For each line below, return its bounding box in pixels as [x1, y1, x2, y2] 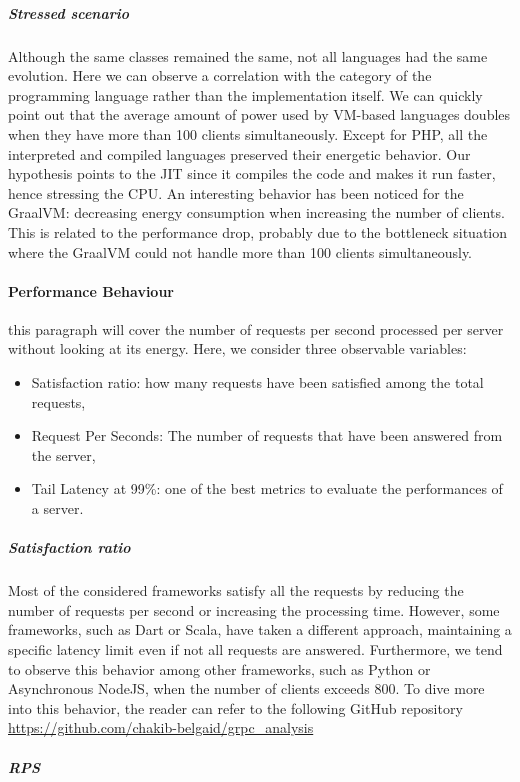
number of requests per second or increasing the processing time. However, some [8, 599, 500, 620]
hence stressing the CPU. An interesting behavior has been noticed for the [8, 182, 464, 203]
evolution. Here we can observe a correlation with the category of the [8, 65, 432, 86]
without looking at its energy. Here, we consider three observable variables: [8, 338, 467, 359]
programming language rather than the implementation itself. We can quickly [8, 84, 483, 105]
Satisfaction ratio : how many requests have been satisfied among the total [31, 372, 484, 393]
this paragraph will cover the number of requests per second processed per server [8, 318, 504, 339]
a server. [31, 498, 84, 519]
